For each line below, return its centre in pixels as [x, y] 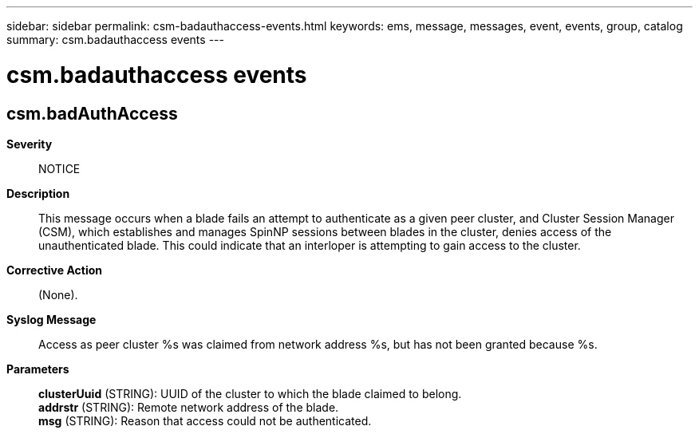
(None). [58, 294]
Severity [30, 144]
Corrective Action [54, 270]
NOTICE [59, 168]
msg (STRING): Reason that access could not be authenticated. [205, 420]
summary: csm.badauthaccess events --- [115, 39]
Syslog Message [51, 319]
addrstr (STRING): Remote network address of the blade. [189, 407]
